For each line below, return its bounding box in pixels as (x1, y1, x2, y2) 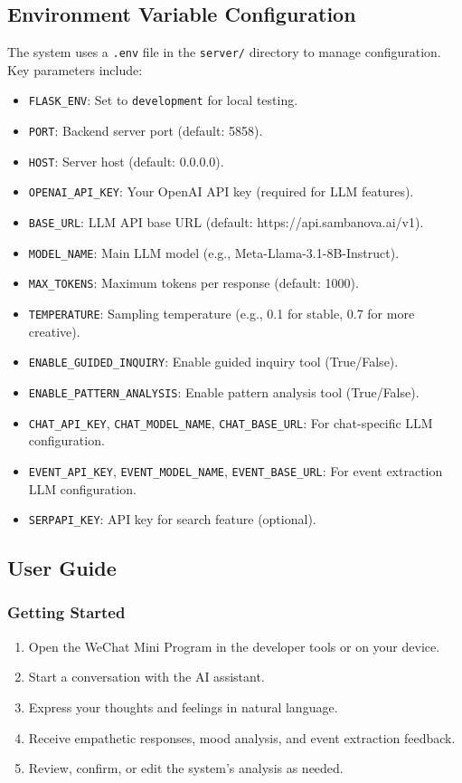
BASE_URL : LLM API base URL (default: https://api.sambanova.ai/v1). (28, 213, 424, 232)
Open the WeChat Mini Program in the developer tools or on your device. (28, 636, 440, 655)
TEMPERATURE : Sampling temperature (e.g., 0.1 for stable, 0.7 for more (28, 304, 415, 323)
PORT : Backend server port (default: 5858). (28, 121, 263, 140)
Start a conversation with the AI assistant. (28, 667, 265, 686)
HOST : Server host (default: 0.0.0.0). (28, 151, 224, 170)
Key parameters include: (7, 60, 143, 79)
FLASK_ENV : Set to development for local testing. (28, 91, 298, 110)
